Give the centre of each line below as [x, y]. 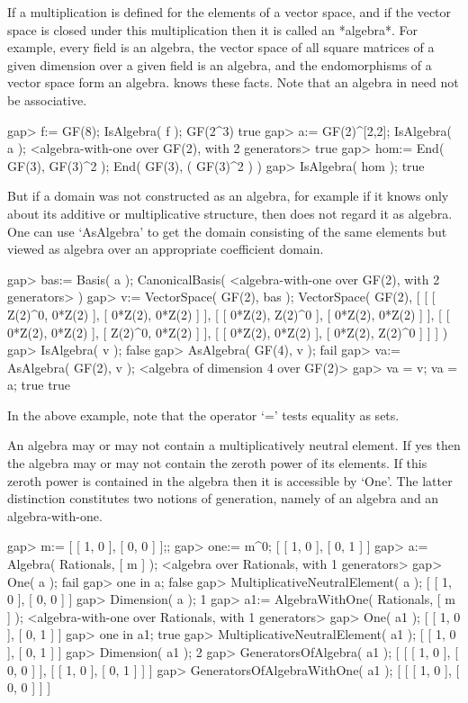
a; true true [39, 385]
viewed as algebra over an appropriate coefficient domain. [166, 249]
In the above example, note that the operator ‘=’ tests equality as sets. [203, 415]
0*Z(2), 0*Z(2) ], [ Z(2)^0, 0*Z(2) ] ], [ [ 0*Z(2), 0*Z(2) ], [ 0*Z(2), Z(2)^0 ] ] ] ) [228, 332]
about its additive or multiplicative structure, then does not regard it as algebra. [230, 213]
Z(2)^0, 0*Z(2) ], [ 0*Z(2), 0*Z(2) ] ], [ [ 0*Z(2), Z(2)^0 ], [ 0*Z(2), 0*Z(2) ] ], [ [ [229, 314]
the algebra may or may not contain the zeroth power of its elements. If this [217, 463]
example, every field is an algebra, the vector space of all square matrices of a [221, 47]
